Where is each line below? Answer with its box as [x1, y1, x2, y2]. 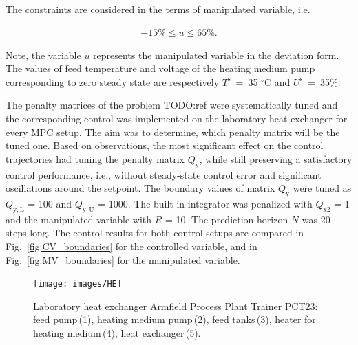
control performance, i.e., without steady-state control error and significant [6, 167, 322, 181]
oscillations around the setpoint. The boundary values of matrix [6, 181, 275, 195]
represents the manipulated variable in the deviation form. [93, 47, 339, 62]
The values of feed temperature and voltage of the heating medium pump [6, 61, 315, 76]
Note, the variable [6, 47, 81, 62]
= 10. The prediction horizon [165, 212, 288, 226]
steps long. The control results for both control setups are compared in [6, 225, 304, 240]
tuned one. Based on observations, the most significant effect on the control [6, 138, 324, 153]
